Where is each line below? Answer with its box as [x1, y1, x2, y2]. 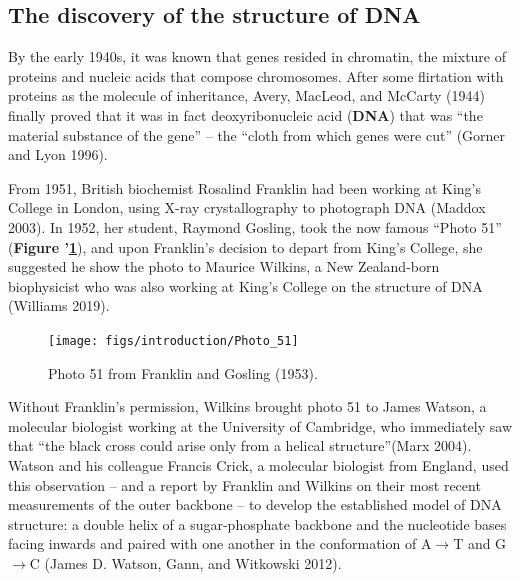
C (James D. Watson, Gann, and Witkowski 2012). [29, 552, 342, 573]
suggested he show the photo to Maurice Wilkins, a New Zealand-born [8, 256, 440, 277]
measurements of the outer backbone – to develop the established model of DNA [8, 494, 502, 515]
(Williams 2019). [8, 295, 110, 316]
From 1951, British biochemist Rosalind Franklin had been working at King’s [8, 177, 482, 198]
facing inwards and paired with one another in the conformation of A [8, 533, 432, 554]
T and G [453, 533, 507, 554]
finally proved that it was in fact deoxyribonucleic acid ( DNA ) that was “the [8, 104, 483, 125]
